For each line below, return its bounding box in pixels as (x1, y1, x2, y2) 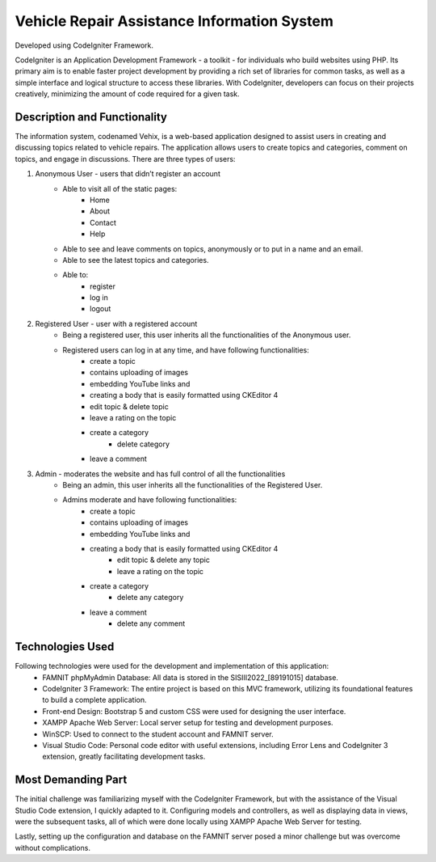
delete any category (117, 593, 184, 602)
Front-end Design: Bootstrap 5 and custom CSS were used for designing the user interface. (42, 706, 346, 716)
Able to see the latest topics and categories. (62, 255, 209, 264)
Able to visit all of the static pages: (62, 184, 178, 193)
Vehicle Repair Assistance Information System (15, 12, 334, 30)
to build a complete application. (42, 695, 147, 705)
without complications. (15, 843, 90, 852)
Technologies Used (15, 640, 115, 654)
